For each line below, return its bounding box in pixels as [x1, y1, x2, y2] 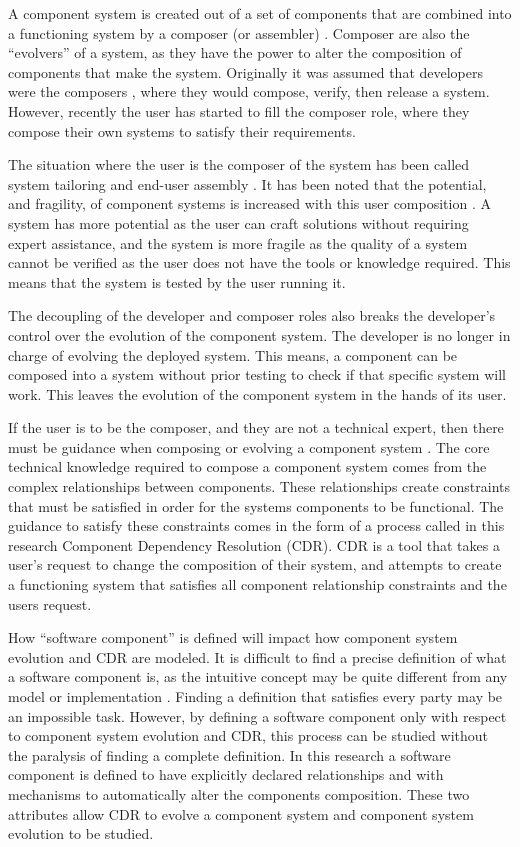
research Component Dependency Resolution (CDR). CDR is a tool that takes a [8, 534, 500, 555]
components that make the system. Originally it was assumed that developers [8, 61, 484, 82]
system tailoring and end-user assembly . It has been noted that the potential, [8, 173, 487, 194]
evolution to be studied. [8, 823, 154, 844]
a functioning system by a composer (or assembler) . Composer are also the [8, 22, 470, 43]
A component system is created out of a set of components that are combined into [8, 3, 512, 23]
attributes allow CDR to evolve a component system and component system [8, 803, 474, 824]
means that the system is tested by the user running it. [8, 271, 346, 292]
